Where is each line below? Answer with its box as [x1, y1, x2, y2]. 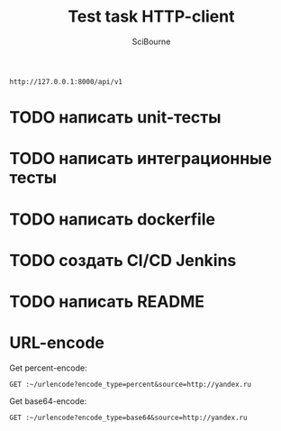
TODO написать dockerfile [9, 209, 216, 229]
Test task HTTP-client [68, 6, 235, 27]
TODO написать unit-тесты [9, 107, 222, 128]
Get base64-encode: [9, 395, 87, 407]
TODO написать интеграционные [9, 149, 272, 169]
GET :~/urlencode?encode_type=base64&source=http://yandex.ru [9, 413, 248, 422]
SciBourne [131, 36, 171, 47]
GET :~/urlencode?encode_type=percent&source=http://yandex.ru [9, 380, 252, 389]
